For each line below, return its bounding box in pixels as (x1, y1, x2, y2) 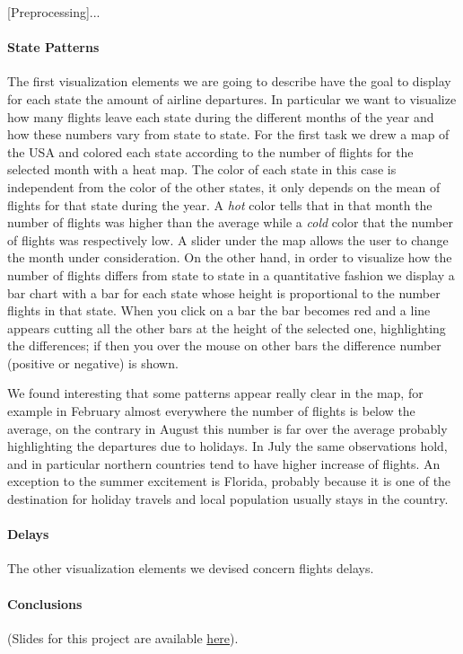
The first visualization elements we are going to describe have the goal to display (7, 72, 451, 91)
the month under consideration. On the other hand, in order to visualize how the (7, 248, 452, 267)
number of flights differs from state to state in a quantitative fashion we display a (7, 265, 455, 284)
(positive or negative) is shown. (7, 353, 179, 372)
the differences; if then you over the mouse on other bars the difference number (7, 336, 441, 355)
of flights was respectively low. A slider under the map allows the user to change (7, 230, 449, 249)
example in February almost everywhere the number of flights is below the (7, 402, 415, 420)
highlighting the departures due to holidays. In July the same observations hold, (7, 437, 448, 455)
